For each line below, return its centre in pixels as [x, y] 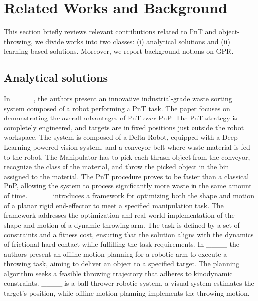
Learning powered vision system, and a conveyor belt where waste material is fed [127, 147]
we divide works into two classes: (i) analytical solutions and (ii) [132, 41]
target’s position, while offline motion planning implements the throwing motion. [127, 292]
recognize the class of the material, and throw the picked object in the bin [117, 166]
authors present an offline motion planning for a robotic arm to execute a [116, 254]
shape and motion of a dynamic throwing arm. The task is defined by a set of [122, 224]
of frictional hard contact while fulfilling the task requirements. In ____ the [122, 244]
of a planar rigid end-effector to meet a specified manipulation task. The [114, 205]
